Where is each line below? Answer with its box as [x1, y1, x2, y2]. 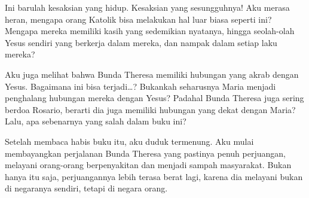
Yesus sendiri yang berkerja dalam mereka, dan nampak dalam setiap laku [5, 36, 277, 48]
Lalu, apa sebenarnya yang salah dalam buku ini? [5, 115, 186, 127]
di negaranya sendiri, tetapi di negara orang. [5, 182, 168, 194]
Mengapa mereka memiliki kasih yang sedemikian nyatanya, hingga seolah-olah [5, 25, 295, 37]
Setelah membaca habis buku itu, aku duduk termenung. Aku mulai [5, 135, 254, 147]
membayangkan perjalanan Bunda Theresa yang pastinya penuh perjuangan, [5, 147, 286, 159]
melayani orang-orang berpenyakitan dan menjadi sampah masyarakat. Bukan [5, 159, 292, 171]
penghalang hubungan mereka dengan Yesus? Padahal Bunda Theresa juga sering [5, 92, 304, 104]
